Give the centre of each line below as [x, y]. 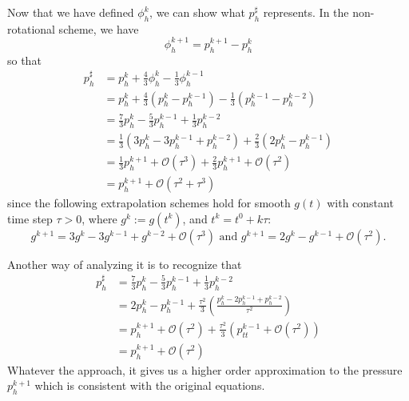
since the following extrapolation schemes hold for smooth [149, 203]
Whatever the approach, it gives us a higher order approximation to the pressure [205, 369]
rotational [31, 28]
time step [30, 218]
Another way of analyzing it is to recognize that [125, 264]
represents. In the [306, 12]
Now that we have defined [71, 12]
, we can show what [197, 12]
